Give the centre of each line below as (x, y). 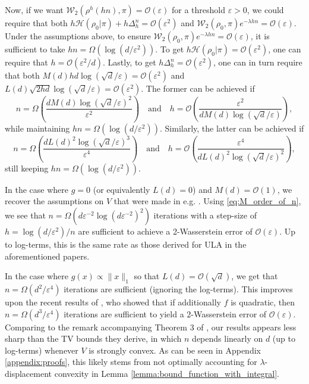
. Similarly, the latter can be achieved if (232, 128)
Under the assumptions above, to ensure (78, 36)
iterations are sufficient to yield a (124, 313)
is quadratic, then (263, 302)
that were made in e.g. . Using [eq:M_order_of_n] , (207, 201)
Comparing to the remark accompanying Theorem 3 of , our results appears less (151, 327)
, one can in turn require (258, 62)
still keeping (27, 168)
